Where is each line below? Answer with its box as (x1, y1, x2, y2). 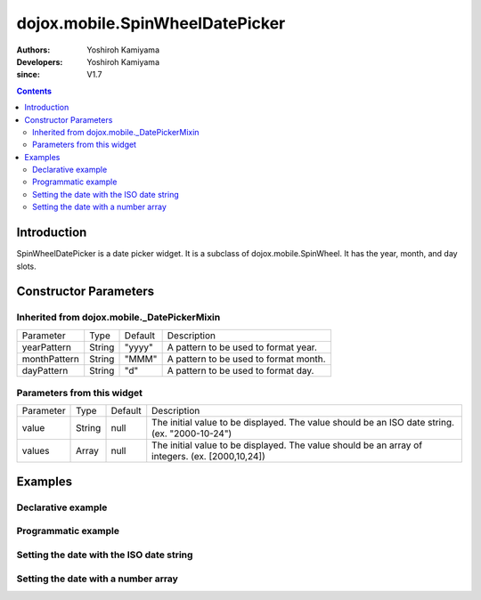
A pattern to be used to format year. (167, 341, 318, 353)
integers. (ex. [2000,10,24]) (151, 450, 266, 463)
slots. (16, 261, 37, 272)
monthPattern (21, 353, 80, 365)
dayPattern (21, 364, 69, 377)
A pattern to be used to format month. (167, 353, 326, 365)
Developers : (16, 56, 63, 67)
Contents (16, 85, 53, 96)
